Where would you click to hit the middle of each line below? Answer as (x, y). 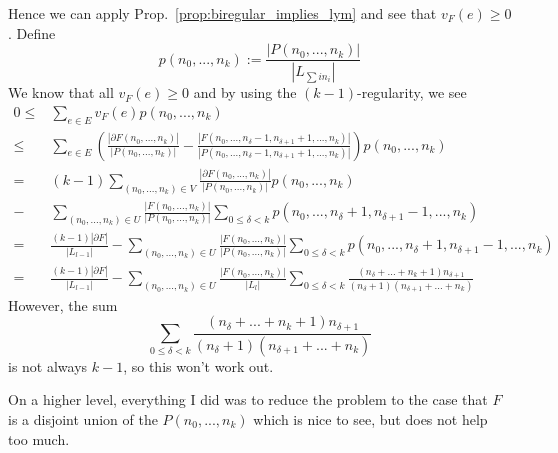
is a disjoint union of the (83, 418)
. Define (32, 32)
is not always (48, 365)
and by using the (245, 92)
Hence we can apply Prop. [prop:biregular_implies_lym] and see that (222, 13)
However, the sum (63, 304)
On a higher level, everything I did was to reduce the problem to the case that (248, 399)
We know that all (61, 92)
